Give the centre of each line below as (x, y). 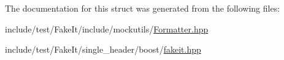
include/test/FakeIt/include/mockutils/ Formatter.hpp (107, 28)
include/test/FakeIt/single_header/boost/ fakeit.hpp (103, 49)
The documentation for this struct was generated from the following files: (143, 8)
